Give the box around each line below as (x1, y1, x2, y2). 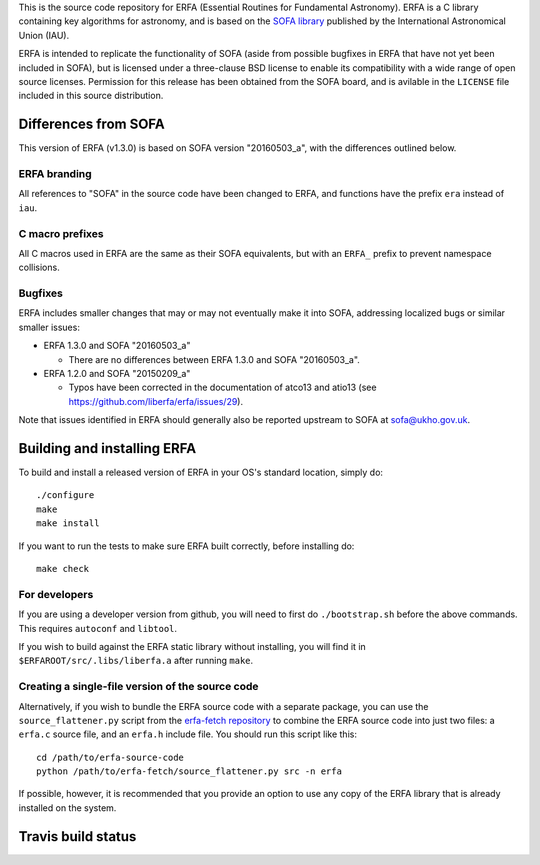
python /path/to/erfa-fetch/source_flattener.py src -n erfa (36, 766, 342, 777)
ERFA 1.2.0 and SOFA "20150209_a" (43, 368, 191, 380)
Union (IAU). (18, 29, 70, 41)
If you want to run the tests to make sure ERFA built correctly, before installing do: (18, 540, 355, 552)
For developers (18, 587, 94, 601)
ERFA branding (18, 167, 92, 181)
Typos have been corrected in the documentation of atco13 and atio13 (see (68, 381, 377, 394)
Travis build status (18, 828, 137, 845)
